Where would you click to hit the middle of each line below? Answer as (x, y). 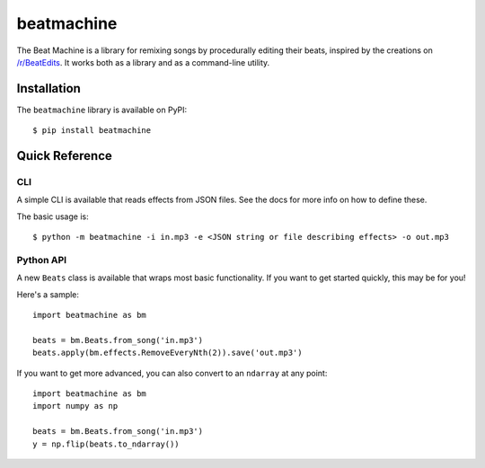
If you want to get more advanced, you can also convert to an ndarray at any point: (172, 373)
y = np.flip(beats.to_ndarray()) (106, 444)
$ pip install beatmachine (92, 131)
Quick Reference (64, 156)
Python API (42, 260)
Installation (48, 88)
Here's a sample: (48, 294)
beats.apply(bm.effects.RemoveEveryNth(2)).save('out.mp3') (168, 353)
